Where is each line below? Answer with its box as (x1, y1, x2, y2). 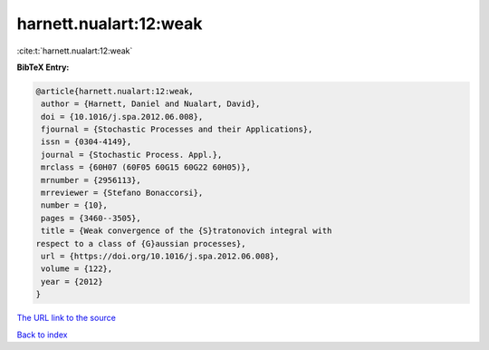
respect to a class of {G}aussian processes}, (35, 238, 246, 248)
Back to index (16, 329, 68, 340)
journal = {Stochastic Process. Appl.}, (41, 150, 223, 160)
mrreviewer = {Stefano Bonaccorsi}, (41, 188, 204, 199)
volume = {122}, (41, 264, 113, 274)
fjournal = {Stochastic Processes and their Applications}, (41, 124, 313, 135)
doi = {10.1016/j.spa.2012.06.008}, (41, 112, 204, 122)
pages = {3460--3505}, (41, 213, 142, 223)
